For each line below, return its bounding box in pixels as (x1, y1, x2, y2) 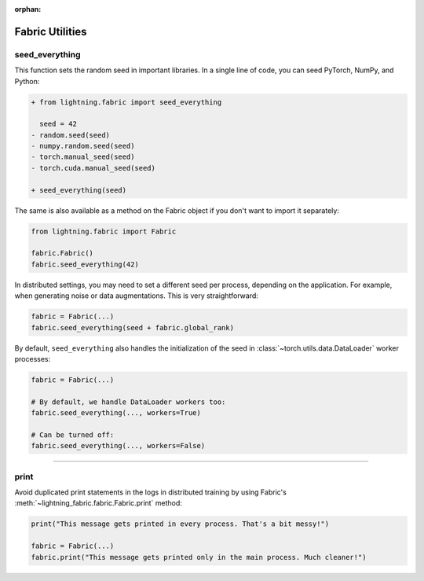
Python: (14, 76, 40, 86)
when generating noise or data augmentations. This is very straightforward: (14, 291, 259, 300)
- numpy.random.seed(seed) (31, 142, 135, 151)
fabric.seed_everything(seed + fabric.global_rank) (31, 323, 235, 332)
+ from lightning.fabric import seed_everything (31, 97, 222, 106)
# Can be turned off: (31, 430, 115, 439)
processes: (14, 354, 51, 363)
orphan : (14, 5, 42, 13)
